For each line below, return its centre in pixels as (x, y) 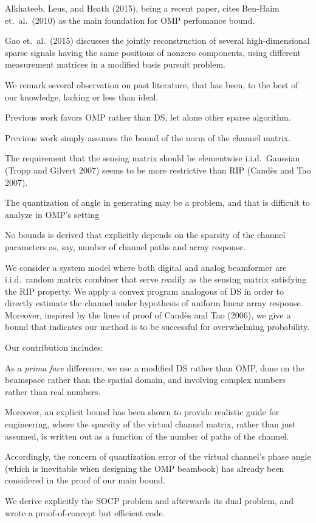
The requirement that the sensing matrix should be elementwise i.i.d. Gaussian (153, 158)
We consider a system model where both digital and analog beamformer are (146, 267)
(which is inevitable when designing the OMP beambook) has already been (145, 468)
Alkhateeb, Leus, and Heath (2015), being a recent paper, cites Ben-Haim (142, 8)
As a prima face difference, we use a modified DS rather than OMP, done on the (155, 367)
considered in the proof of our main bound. (85, 480)
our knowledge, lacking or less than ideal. (82, 97)
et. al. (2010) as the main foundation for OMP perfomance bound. (130, 20)
